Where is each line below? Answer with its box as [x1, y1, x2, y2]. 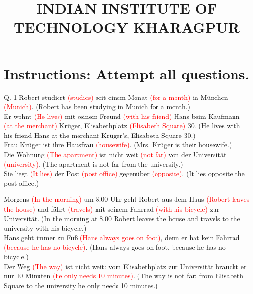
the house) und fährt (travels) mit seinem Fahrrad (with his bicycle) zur [4, 204, 220, 214]
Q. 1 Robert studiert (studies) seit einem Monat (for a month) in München [4, 92, 228, 102]
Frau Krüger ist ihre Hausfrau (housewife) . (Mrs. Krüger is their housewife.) [4, 139, 232, 150]
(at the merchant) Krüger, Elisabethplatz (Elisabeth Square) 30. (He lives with [4, 120, 240, 131]
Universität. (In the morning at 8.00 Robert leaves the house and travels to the [4, 213, 240, 223]
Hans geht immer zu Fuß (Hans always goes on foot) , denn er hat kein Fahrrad [4, 232, 240, 242]
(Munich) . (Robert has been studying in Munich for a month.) [4, 101, 191, 112]
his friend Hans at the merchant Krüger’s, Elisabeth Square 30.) [4, 130, 195, 140]
